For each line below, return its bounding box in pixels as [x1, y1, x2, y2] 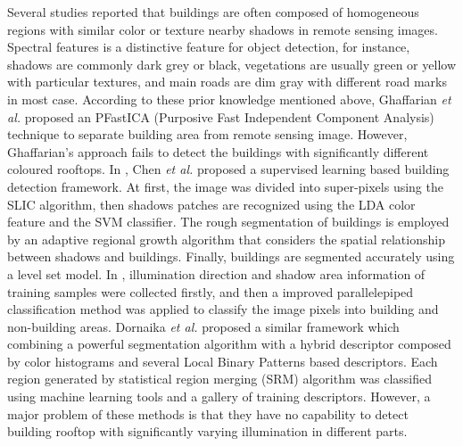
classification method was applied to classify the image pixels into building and [7, 300, 439, 318]
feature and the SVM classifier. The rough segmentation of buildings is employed [7, 212, 450, 231]
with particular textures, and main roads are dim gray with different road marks [7, 72, 447, 91]
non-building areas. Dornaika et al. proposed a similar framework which [7, 317, 400, 335]
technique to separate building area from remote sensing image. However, [7, 125, 408, 144]
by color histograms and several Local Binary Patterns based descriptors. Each [7, 351, 438, 370]
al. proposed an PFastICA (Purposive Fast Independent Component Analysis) [7, 107, 434, 126]
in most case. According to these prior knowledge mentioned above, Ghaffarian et [7, 89, 451, 108]
